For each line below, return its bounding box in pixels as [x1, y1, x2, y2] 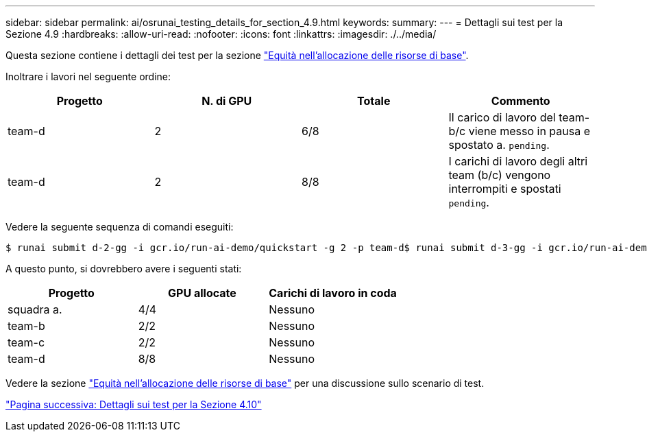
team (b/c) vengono [448, 168, 551, 182]
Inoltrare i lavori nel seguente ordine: [5, 71, 171, 82]
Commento [491, 94, 550, 108]
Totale [357, 94, 391, 108]
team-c [8, 335, 45, 349]
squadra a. [8, 303, 62, 316]
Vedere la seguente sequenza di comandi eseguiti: [5, 221, 234, 233]
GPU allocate [168, 286, 236, 300]
